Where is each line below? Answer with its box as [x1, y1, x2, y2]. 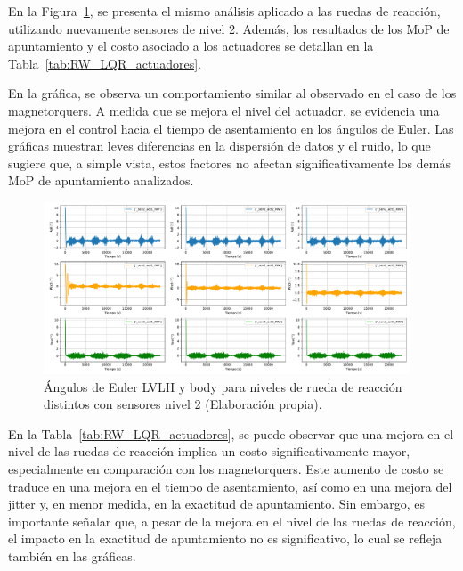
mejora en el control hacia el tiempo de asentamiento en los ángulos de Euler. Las [8, 118, 454, 137]
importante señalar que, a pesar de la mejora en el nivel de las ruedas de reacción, [8, 511, 456, 530]
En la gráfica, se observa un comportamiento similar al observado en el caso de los [8, 84, 457, 102]
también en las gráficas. [8, 547, 136, 566]
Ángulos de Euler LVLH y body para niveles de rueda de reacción [44, 377, 402, 396]
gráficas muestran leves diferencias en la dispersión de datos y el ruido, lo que [8, 136, 431, 155]
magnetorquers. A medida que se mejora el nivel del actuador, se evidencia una [8, 101, 440, 119]
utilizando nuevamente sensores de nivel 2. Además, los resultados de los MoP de [8, 19, 450, 37]
